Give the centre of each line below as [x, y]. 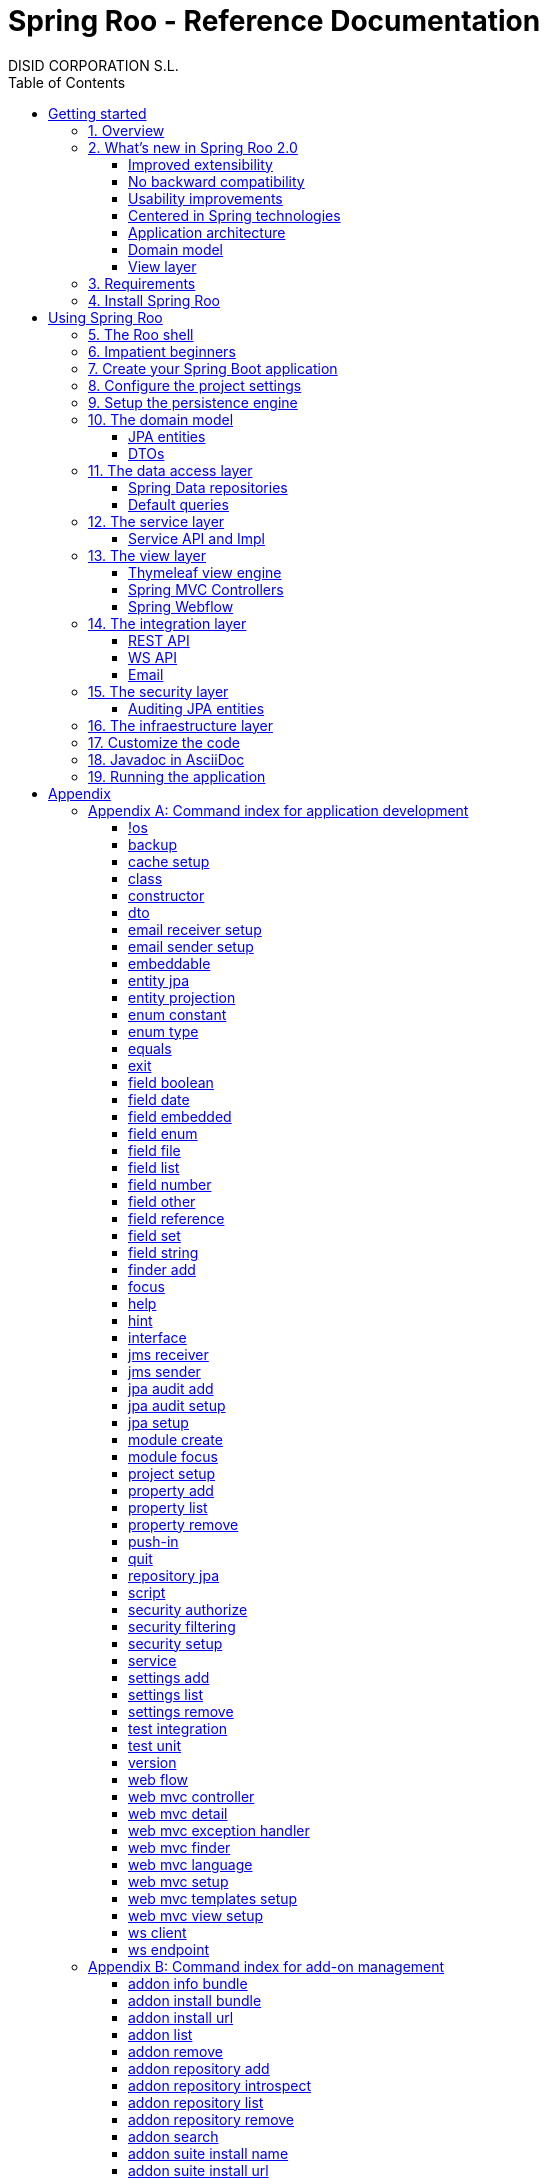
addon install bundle [195, 2000]
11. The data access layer [170, 470]
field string [163, 1252]
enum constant [177, 1014]
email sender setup [191, 946]
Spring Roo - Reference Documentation [274, 21]
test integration [178, 1728]
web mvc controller [191, 1796]
